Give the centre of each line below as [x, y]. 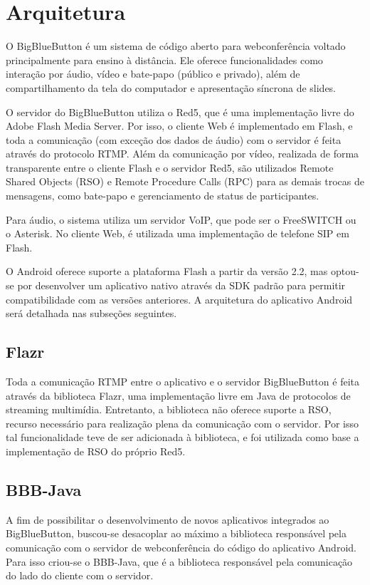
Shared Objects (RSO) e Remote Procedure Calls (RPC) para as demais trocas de [185, 181]
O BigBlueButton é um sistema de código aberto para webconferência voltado [176, 46]
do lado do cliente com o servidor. [80, 575]
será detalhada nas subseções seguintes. [91, 313]
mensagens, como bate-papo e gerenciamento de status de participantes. [163, 196]
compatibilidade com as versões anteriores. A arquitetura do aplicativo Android [179, 299]
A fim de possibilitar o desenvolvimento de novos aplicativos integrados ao [168, 519]
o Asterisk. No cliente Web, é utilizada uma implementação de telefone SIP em [178, 233]
